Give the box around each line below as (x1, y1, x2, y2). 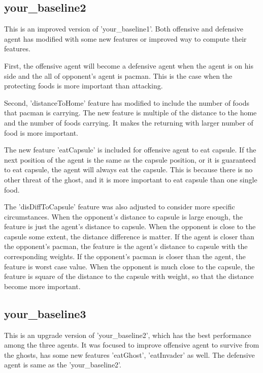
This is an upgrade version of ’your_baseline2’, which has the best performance (4, 329, 251, 340)
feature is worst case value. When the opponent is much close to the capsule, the (4, 261, 255, 271)
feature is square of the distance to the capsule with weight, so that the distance (4, 271, 254, 282)
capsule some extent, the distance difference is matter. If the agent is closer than (4, 231, 254, 241)
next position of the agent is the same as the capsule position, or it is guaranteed (4, 154, 256, 165)
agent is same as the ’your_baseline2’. (4, 359, 121, 370)
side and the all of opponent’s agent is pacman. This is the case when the (4, 70, 233, 81)
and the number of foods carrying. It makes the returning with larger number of (4, 117, 253, 128)
